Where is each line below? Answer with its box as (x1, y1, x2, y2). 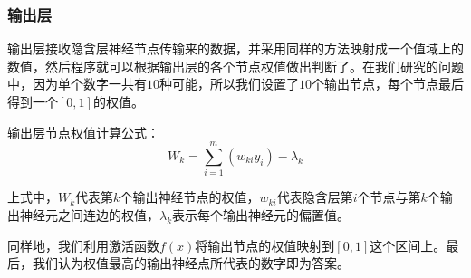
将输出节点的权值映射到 (195, 235, 335, 254)
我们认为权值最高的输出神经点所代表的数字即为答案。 (32, 254, 350, 273)
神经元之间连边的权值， (19, 205, 159, 224)
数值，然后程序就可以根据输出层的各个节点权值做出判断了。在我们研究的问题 (7, 56, 464, 75)
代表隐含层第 (276, 187, 353, 206)
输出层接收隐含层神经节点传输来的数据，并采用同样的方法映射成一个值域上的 (7, 39, 464, 58)
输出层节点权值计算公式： (7, 122, 159, 141)
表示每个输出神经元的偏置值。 (172, 205, 351, 224)
